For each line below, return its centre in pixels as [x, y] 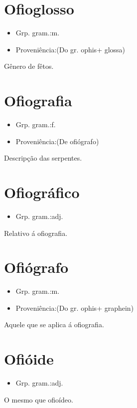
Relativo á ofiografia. [36, 233]
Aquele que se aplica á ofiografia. [54, 324]
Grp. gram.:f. [36, 124]
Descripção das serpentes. [43, 158]
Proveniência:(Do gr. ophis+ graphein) [75, 307]
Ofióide [29, 359]
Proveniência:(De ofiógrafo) [57, 141]
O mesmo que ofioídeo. [39, 399]
